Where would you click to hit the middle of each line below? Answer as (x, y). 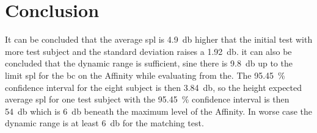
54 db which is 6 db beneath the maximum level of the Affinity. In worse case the (159, 111)
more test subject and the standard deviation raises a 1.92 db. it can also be (148, 51)
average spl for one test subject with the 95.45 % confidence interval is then (147, 99)
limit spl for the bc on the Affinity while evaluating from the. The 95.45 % (145, 75)
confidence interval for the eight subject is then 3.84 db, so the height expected (154, 87)
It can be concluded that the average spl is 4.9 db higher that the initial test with (159, 39)
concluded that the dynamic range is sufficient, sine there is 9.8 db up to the (149, 63)
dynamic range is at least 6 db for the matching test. (104, 123)
